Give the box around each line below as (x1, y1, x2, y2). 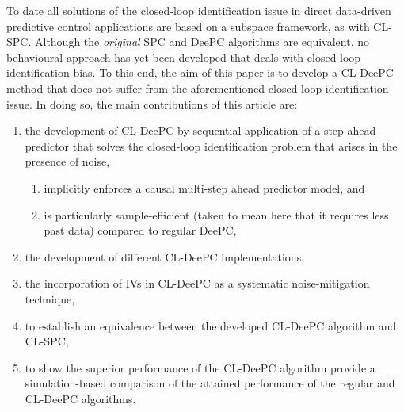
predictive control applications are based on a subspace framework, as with (6, 17, 370, 34)
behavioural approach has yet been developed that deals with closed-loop (6, 48, 361, 65)
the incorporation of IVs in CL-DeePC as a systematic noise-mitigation (25, 275, 370, 292)
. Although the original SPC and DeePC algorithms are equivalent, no (28, 33, 370, 50)
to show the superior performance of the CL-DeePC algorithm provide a (25, 359, 375, 376)
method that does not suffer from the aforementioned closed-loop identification (6, 79, 389, 96)
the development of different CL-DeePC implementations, (25, 248, 305, 265)
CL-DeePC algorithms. (25, 390, 136, 406)
